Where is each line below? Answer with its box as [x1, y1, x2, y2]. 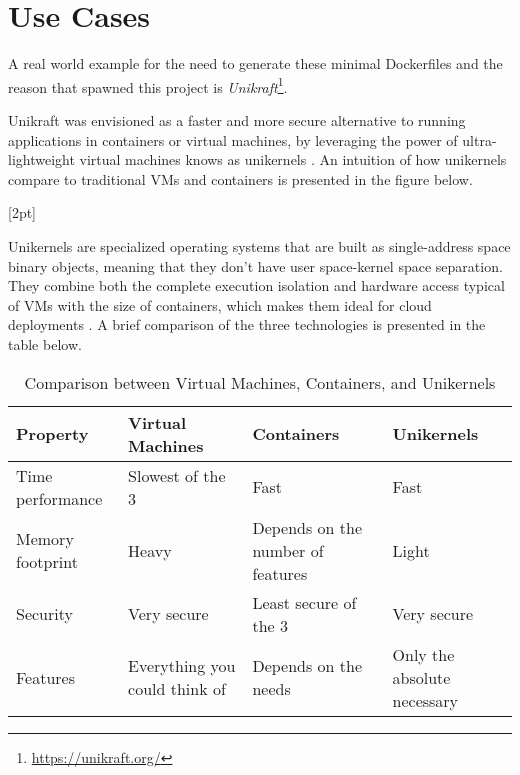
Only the [392, 642, 455, 666]
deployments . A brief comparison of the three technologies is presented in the [8, 314, 486, 335]
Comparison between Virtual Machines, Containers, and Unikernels [24, 370, 496, 394]
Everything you [128, 654, 236, 677]
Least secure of [252, 590, 357, 614]
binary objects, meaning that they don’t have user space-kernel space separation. [8, 255, 503, 276]
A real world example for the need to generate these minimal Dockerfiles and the [8, 53, 503, 74]
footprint [16, 550, 78, 573]
